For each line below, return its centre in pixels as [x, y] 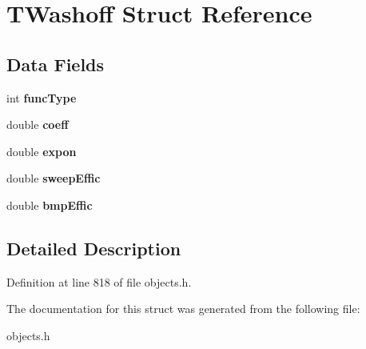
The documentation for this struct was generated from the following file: [183, 309]
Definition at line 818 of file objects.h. [99, 281]
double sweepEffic [54, 178]
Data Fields [56, 64]
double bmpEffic [50, 205]
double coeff [38, 124]
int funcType [42, 97]
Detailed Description [94, 248]
